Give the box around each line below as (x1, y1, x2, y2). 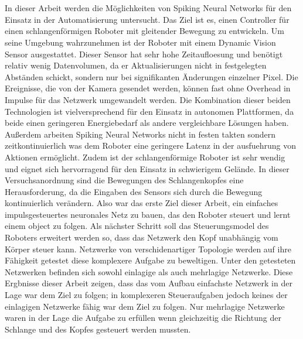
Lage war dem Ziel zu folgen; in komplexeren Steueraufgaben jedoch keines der (5, 289, 288, 301)
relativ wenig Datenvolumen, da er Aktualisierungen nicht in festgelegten (5, 59, 267, 71)
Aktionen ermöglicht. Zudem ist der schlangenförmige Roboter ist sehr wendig (5, 150, 285, 163)
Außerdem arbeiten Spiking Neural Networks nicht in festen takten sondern (5, 128, 276, 140)
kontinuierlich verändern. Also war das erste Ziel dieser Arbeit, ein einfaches (5, 197, 278, 209)
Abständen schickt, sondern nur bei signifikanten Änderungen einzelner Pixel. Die (5, 70, 298, 83)
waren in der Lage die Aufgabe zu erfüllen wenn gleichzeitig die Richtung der (5, 311, 281, 324)
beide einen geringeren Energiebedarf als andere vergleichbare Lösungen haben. (5, 117, 289, 129)
